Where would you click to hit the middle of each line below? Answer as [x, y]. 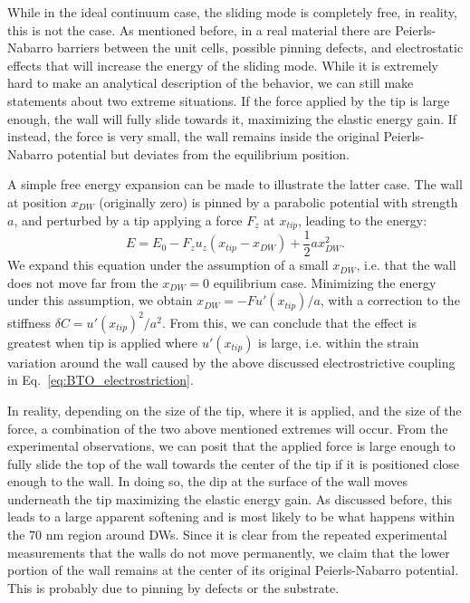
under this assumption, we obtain [100, 300]
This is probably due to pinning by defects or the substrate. [173, 587]
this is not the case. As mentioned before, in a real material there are [199, 29]
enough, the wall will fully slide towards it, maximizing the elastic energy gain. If [232, 118]
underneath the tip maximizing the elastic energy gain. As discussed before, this [230, 498]
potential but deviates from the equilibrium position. [203, 153]
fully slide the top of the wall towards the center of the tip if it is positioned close [234, 463]
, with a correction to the [390, 300]
